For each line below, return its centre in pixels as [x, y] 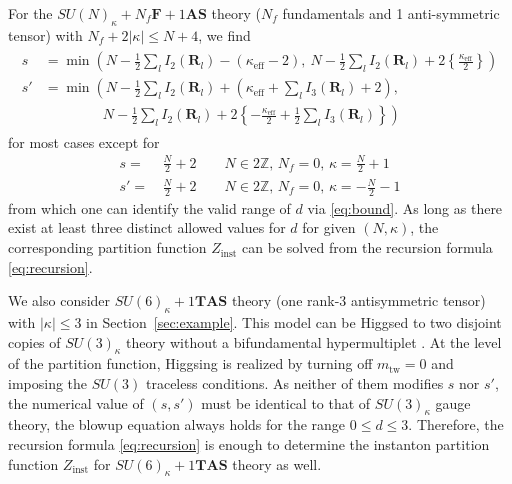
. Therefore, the [456, 424]
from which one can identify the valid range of [149, 207]
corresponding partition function [107, 247]
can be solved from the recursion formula [367, 247]
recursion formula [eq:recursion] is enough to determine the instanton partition [249, 444]
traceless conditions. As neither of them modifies [294, 383]
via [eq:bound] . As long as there [405, 207]
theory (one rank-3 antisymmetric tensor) [358, 300]
